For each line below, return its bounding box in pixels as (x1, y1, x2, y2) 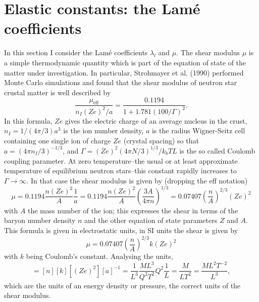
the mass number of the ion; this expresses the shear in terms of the (28, 205, 238, 215)
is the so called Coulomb (179, 145, 255, 156)
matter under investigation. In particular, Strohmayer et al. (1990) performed (4, 67, 244, 78)
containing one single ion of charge (4, 135, 111, 145)
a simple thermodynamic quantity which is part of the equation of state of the (4, 57, 246, 67)
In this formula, (4, 115, 53, 126)
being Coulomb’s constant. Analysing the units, (26, 251, 173, 261)
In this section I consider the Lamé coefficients (4, 47, 148, 58)
